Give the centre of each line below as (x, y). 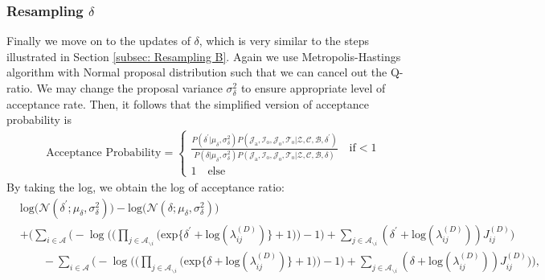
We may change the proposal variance (129, 88)
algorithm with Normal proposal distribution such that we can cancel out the (197, 72)
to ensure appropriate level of (313, 88)
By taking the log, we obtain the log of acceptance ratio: (145, 187)
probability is (39, 119)
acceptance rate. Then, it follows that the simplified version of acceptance (188, 103)
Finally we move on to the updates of (98, 41)
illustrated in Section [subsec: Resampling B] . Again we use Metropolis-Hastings (204, 56)
